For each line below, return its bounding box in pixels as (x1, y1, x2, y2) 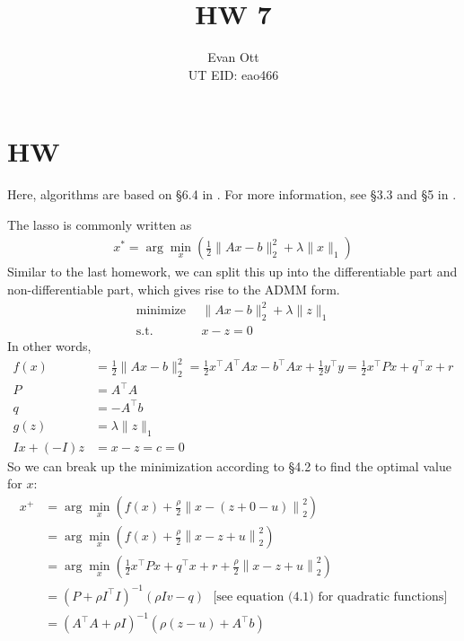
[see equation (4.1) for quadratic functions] (213, 590, 448, 603)
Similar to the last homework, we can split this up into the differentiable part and (7, 262, 458, 281)
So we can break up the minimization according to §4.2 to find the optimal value (7, 456, 451, 475)
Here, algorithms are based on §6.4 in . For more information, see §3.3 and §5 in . (7, 185, 457, 204)
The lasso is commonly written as (7, 215, 192, 233)
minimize (136, 304, 186, 318)
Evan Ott (207, 48, 259, 66)
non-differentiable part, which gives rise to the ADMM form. (7, 280, 340, 299)
